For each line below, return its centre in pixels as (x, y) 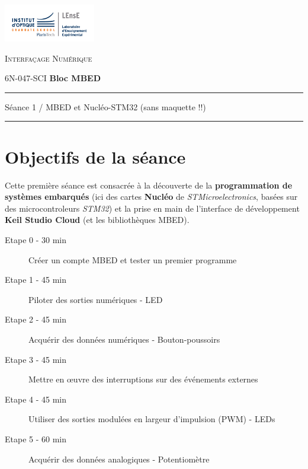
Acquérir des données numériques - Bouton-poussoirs (124, 339)
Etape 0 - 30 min (36, 239)
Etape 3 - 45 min (36, 359)
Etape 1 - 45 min (36, 280)
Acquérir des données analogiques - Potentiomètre (119, 459)
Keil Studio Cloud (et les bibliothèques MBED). (97, 220)
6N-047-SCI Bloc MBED (53, 78)
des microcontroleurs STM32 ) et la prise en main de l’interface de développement (152, 208)
